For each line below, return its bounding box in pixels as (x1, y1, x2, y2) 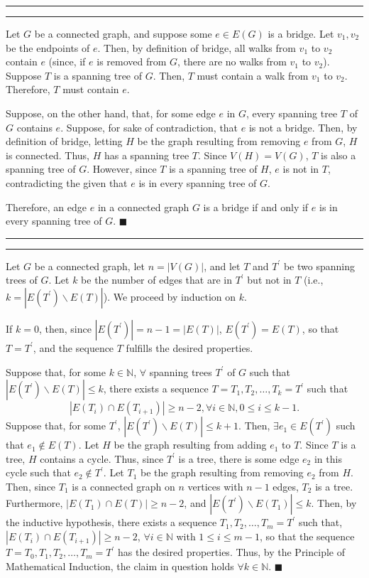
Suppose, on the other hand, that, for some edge (6, 105, 216, 120)
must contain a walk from (197, 68, 309, 82)
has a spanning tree (104, 147, 189, 162)
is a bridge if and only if (203, 199, 309, 214)
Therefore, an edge (6, 199, 87, 214)
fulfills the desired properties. (126, 340, 253, 355)
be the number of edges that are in (81, 272, 232, 287)
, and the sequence (33, 340, 114, 355)
